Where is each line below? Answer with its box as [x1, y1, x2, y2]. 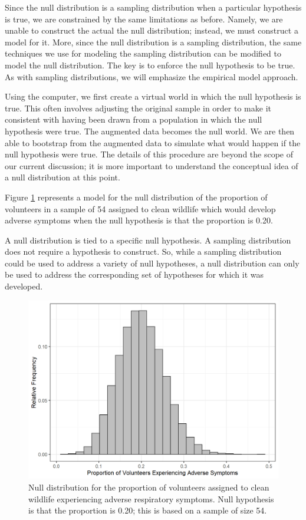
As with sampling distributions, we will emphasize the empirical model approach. [5, 70, 298, 83]
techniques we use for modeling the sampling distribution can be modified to [5, 47, 282, 60]
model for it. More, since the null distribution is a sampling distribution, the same [5, 35, 302, 48]
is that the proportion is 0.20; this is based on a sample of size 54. [28, 504, 267, 516]
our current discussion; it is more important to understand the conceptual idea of [5, 159, 298, 172]
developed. [5, 280, 43, 292]
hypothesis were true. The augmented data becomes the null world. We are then [5, 124, 295, 137]
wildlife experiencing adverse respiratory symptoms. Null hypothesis [28, 492, 274, 505]
